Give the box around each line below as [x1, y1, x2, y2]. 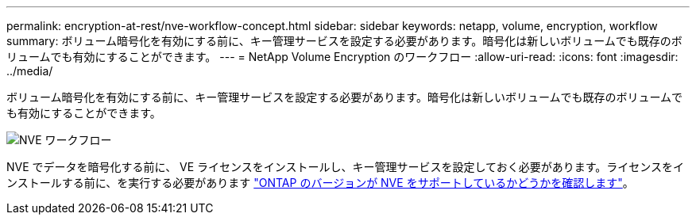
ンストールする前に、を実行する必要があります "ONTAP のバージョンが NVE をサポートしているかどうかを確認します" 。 [6, 176, 634, 189]
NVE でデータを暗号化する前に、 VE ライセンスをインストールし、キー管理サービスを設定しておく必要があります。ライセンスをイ [6, 160, 685, 173]
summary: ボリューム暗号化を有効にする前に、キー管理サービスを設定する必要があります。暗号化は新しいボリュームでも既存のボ [6, 34, 682, 48]
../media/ [6, 64, 53, 78]
